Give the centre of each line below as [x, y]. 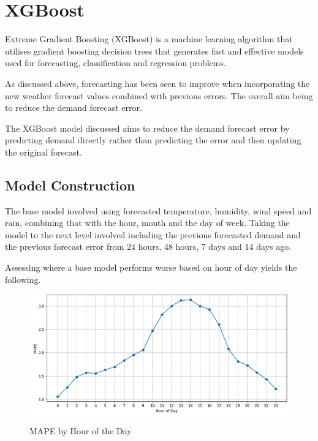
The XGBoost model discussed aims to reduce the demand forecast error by [147, 128]
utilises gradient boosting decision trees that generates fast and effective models [154, 51]
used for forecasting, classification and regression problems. [115, 63]
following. [23, 279]
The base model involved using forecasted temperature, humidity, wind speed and [158, 210]
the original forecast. [44, 152]
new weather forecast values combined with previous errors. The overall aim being [159, 95]
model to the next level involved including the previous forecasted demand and [153, 234]
